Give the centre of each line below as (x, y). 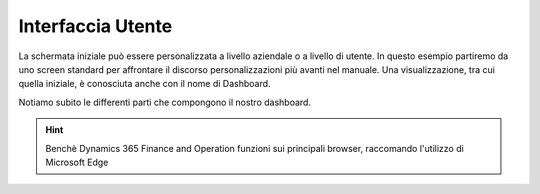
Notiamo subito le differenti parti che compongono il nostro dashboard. (165, 102)
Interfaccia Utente (95, 26)
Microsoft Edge (77, 162)
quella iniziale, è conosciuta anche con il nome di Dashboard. (144, 84)
